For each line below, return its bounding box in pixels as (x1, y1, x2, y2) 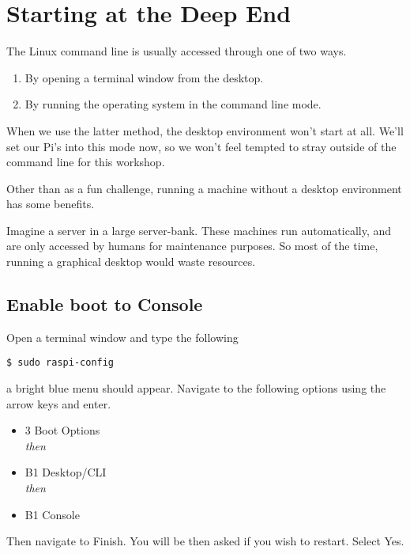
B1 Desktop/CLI (24, 464, 107, 480)
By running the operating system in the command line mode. (24, 96, 322, 112)
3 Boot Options (24, 422, 100, 438)
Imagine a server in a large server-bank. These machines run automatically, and (6, 222, 392, 238)
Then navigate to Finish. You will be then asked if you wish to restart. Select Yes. (6, 533, 404, 549)
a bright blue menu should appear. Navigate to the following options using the (6, 380, 386, 397)
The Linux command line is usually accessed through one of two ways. (6, 43, 347, 59)
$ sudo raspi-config (6, 357, 115, 369)
